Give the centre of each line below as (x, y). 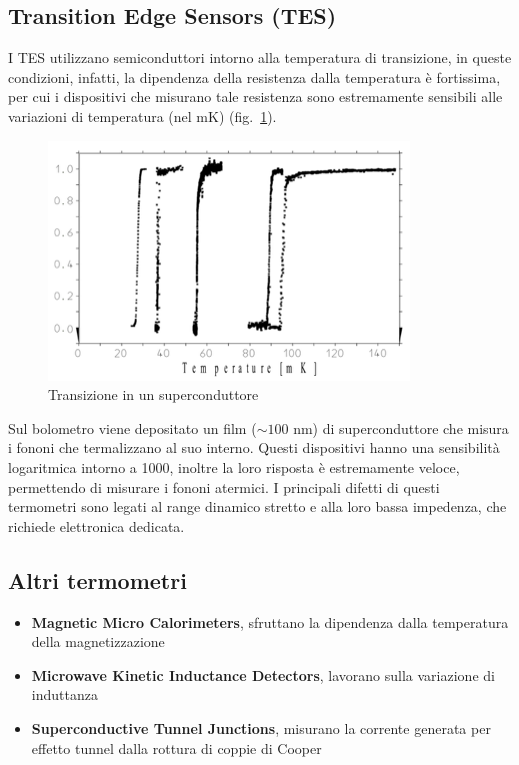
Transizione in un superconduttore (153, 394)
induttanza (64, 694)
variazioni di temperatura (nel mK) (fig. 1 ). (142, 115)
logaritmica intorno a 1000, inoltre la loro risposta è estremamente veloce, (234, 466)
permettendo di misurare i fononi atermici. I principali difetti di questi (224, 486)
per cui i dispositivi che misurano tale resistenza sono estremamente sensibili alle (255, 96)
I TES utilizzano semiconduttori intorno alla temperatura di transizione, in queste (260, 57)
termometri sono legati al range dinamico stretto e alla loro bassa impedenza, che (257, 506)
